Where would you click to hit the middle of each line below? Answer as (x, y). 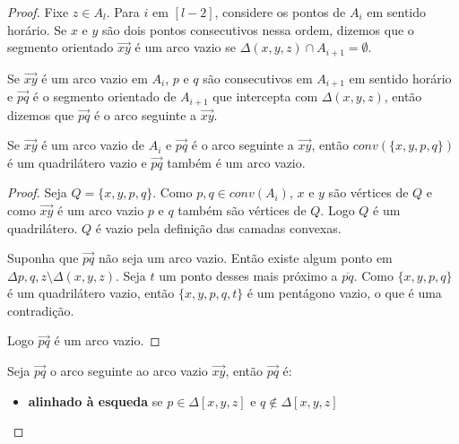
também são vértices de (242, 209)
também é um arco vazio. (236, 162)
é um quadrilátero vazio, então (91, 293)
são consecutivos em (258, 78)
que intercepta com (265, 96)
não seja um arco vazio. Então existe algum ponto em (245, 258)
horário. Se (37, 29)
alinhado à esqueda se (95, 400)
